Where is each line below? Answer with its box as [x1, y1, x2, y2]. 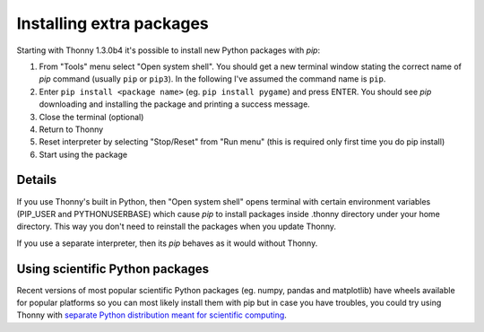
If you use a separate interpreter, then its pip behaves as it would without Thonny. [16, 238, 318, 249]
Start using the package [39, 149, 128, 160]
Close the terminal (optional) [39, 111, 144, 122]
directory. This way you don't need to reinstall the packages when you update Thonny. [16, 221, 336, 232]
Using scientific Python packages [16, 261, 210, 276]
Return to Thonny [39, 124, 104, 135]
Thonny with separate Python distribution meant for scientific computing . [16, 310, 287, 320]
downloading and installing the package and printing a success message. [39, 99, 311, 109]
